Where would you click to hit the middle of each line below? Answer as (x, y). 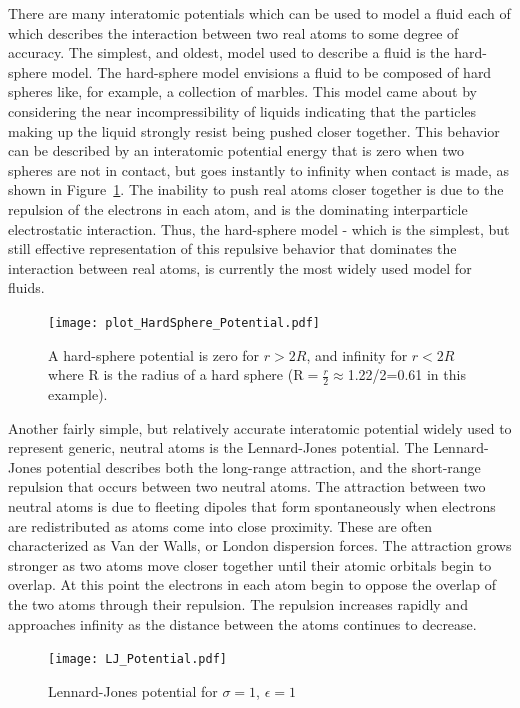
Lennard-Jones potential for (133, 690)
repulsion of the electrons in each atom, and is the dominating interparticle (238, 208)
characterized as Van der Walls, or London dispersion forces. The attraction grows (260, 545)
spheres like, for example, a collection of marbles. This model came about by (242, 91)
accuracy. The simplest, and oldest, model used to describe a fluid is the (229, 52)
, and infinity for (357, 354)
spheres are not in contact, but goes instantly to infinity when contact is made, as (259, 169)
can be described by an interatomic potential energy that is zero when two (236, 150)
